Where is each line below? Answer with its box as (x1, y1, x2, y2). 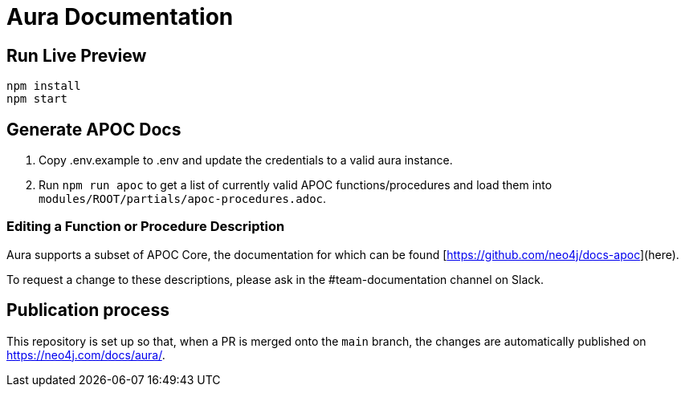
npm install (6, 79, 81, 93)
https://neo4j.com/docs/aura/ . (6, 347, 165, 362)
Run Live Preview (6, 45, 147, 66)
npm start (6, 92, 67, 106)
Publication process (6, 300, 169, 321)
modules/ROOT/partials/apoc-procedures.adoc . (39, 192, 327, 206)
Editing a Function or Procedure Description (6, 218, 285, 235)
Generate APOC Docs (6, 119, 181, 140)
